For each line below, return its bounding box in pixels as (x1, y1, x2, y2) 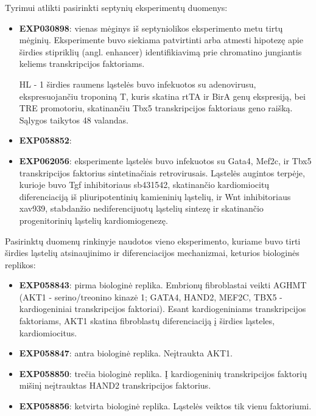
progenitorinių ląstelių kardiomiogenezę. (19, 213, 168, 226)
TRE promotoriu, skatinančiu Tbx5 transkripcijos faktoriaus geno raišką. (19, 102, 293, 114)
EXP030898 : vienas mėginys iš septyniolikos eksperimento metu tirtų (19, 21, 283, 34)
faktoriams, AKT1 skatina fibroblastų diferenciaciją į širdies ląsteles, (19, 314, 275, 327)
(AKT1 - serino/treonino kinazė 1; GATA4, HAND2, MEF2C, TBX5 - (19, 290, 283, 303)
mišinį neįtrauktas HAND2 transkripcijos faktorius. (19, 379, 211, 392)
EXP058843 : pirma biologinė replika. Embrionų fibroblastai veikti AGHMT (19, 279, 307, 291)
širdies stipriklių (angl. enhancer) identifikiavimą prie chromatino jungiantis (19, 45, 302, 58)
